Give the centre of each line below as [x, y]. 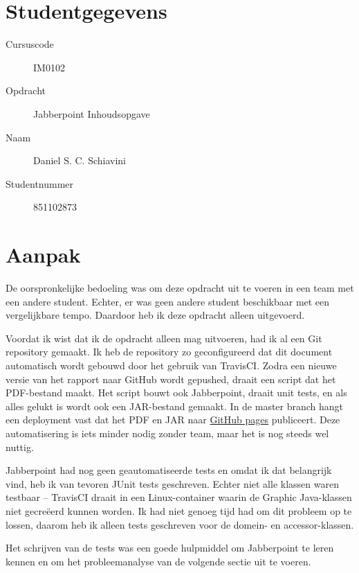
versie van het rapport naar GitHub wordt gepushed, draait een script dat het [171, 379]
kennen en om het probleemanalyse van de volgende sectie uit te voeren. [158, 561]
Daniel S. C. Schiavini [80, 160]
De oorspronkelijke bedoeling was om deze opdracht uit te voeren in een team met [180, 288]
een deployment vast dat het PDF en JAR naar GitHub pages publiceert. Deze [173, 420]
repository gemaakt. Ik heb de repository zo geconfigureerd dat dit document [169, 352]
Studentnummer [40, 183]
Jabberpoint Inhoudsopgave [92, 113]
